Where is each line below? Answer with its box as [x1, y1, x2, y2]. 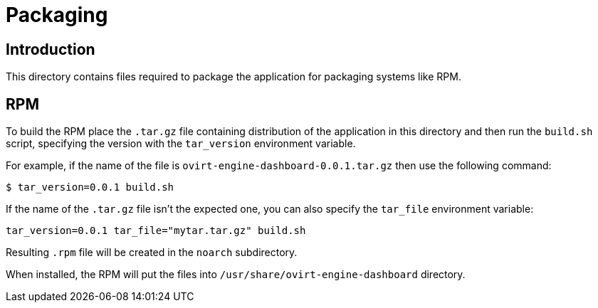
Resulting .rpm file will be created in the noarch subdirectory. [6, 246, 298, 259]
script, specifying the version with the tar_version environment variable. [6, 137, 356, 150]
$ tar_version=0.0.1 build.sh [6, 181, 174, 193]
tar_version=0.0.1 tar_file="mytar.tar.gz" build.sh [6, 225, 306, 237]
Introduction [6, 40, 95, 58]
